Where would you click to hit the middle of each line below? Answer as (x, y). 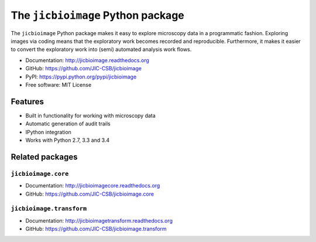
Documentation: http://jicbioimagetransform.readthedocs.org (99, 220)
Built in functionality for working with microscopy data (91, 115)
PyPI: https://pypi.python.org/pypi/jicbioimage (81, 77)
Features (27, 102)
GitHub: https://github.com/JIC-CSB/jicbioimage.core (90, 194)
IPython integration (48, 132)
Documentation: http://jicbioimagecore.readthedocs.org (93, 186)
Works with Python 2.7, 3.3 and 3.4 (68, 140)
